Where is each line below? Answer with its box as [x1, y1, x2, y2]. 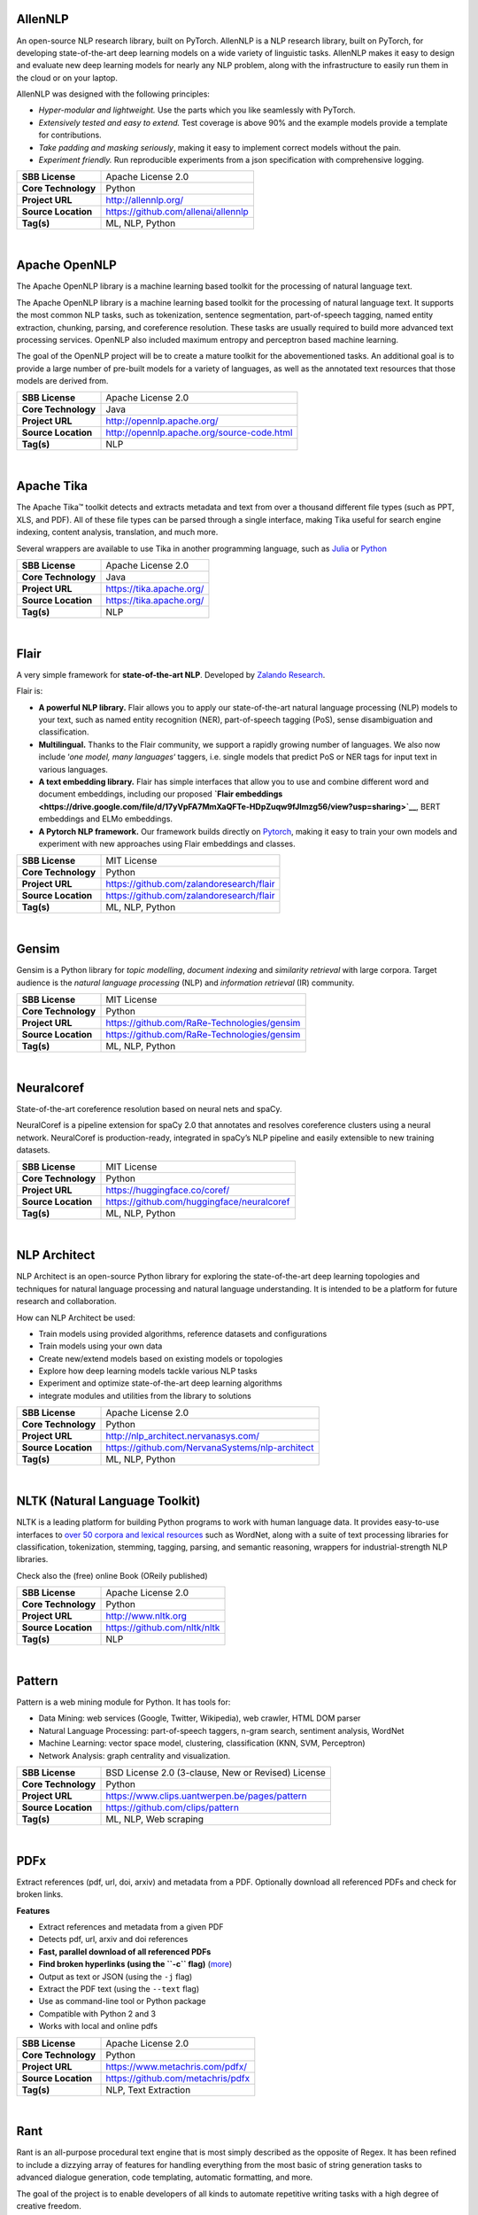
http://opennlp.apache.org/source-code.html [105, 426, 293, 439]
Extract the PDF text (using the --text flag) [38, 1984, 200, 1994]
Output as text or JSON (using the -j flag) [38, 1971, 193, 1982]
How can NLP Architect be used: [16, 1312, 136, 1323]
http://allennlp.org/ [105, 194, 184, 206]
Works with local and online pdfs [38, 2021, 158, 2032]
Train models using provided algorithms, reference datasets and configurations [38, 1328, 328, 1339]
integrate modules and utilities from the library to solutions [38, 1390, 251, 1401]
